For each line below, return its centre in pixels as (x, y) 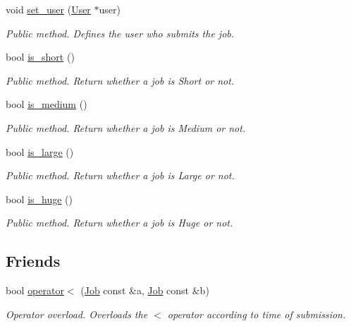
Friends (33, 261)
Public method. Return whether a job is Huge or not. (119, 223)
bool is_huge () (39, 199)
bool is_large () (40, 151)
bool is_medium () (47, 104)
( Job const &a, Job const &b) (145, 290)
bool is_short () (40, 57)
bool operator (35, 290)
